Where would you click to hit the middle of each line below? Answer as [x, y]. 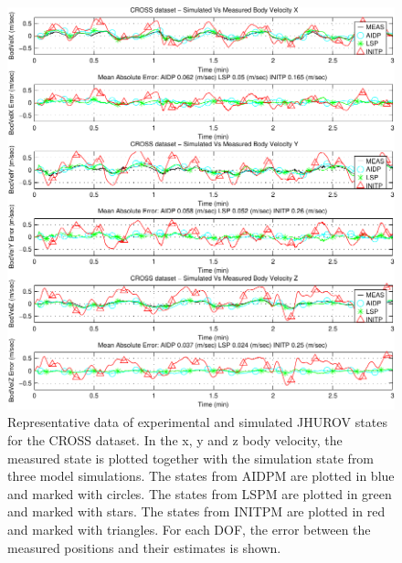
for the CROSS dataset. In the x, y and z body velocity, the [175, 440]
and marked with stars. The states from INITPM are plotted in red [196, 511]
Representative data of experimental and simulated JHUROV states [197, 422]
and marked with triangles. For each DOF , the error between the [189, 530]
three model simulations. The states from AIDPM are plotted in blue [201, 476]
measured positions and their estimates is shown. [144, 547]
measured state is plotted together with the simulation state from [191, 458]
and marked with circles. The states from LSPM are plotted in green [200, 493]
